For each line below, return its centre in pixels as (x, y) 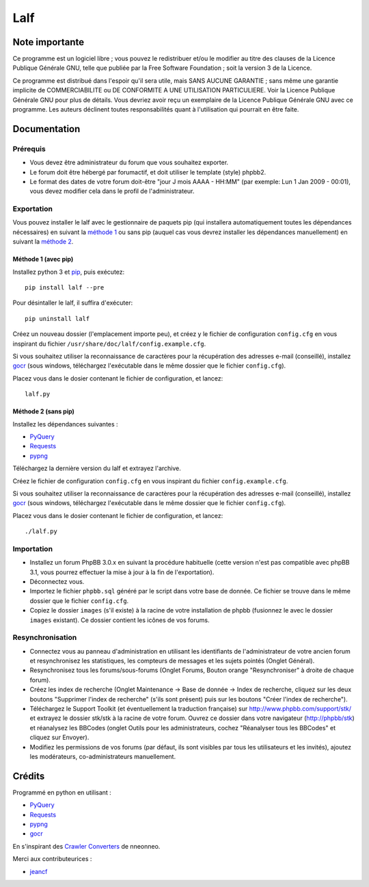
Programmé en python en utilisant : (62, 792)
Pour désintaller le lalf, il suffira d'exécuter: (73, 303)
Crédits (29, 776)
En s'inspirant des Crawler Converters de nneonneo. (86, 846)
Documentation (46, 129)
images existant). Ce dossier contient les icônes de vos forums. (120, 620)
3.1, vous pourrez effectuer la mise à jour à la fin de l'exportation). (122, 572)
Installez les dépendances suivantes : (66, 424)
